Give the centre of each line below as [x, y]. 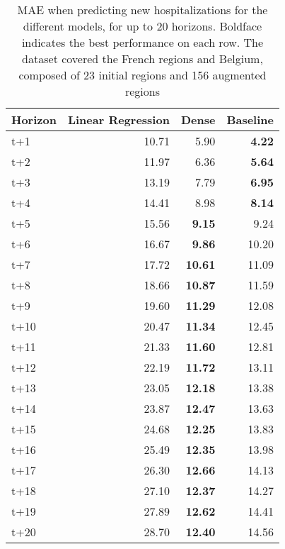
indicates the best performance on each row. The [142, 42]
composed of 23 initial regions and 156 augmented [142, 75]
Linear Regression [118, 120]
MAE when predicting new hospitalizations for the [142, 10]
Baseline [250, 120]
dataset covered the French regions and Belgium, [142, 59]
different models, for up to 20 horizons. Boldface [142, 26]
